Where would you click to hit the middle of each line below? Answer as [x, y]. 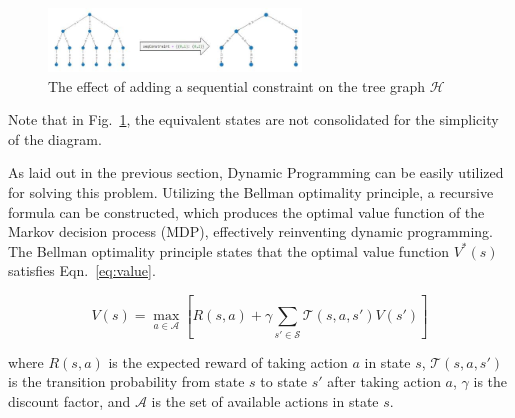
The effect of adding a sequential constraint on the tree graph [237, 85]
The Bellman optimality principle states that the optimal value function [229, 250]
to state [284, 381]
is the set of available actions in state [265, 400]
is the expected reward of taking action [228, 361]
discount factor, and [69, 400]
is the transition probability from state [126, 381]
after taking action [384, 381]
